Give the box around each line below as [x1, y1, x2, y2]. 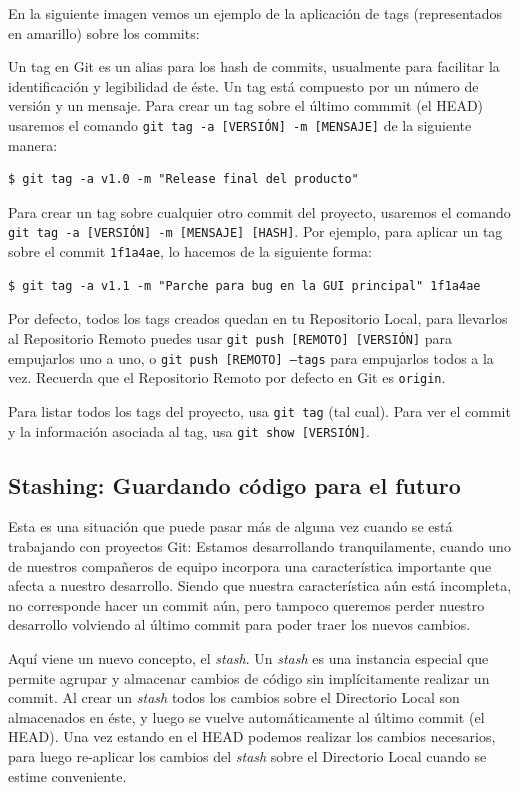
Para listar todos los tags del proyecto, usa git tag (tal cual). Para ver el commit [8, 400, 511, 421]
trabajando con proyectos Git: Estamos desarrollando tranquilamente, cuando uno [8, 535, 511, 556]
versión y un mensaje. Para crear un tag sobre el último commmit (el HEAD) [8, 95, 484, 116]
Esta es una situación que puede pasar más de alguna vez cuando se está [8, 516, 453, 537]
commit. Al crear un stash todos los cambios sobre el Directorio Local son [8, 687, 460, 708]
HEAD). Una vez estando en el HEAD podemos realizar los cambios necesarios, [8, 726, 496, 747]
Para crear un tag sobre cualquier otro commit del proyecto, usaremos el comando [8, 201, 511, 222]
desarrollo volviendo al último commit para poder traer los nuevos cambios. [8, 614, 471, 635]
